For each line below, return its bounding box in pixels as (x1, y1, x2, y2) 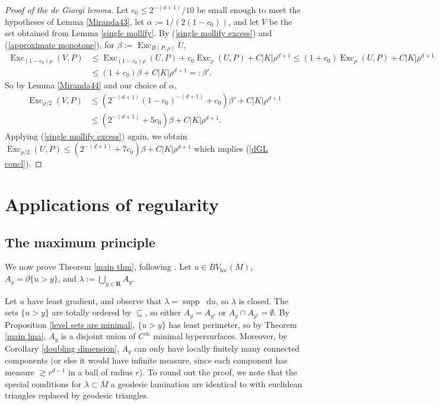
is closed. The (238, 294, 288, 307)
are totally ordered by (52, 306, 132, 318)
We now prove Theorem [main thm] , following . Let (5, 260, 192, 273)
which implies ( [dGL (193, 142, 268, 155)
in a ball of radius (68, 365, 133, 378)
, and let (228, 15, 259, 27)
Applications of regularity (5, 192, 219, 216)
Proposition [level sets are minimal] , (5, 318, 135, 330)
